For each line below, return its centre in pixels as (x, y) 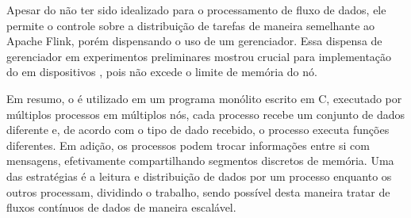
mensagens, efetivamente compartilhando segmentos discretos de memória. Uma (200, 161)
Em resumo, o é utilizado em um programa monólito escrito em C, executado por (204, 98)
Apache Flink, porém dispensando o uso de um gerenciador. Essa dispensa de (194, 41)
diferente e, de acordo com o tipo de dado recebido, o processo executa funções (198, 130)
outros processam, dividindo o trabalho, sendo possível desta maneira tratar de (198, 191)
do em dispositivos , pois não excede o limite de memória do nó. (162, 72)
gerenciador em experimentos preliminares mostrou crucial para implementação (199, 56)
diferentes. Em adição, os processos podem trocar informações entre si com (188, 145)
